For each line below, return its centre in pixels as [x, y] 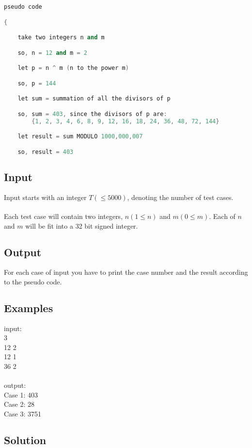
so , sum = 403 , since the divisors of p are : [92, 114]
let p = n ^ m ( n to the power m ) [73, 68]
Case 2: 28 [19, 404]
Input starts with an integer [45, 197]
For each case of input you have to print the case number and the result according [126, 272]
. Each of [222, 216]
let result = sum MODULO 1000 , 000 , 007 [80, 137]
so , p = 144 [37, 83]
